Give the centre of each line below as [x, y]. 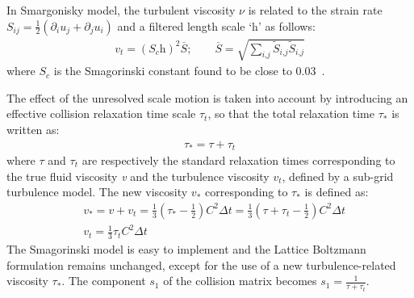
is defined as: [337, 192]
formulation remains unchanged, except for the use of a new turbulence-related [201, 264]
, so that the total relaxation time [291, 113]
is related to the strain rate [315, 10]
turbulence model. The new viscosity [97, 192]
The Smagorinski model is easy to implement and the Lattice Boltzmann [186, 249]
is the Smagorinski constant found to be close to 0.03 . [189, 71]
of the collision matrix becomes [240, 281]
